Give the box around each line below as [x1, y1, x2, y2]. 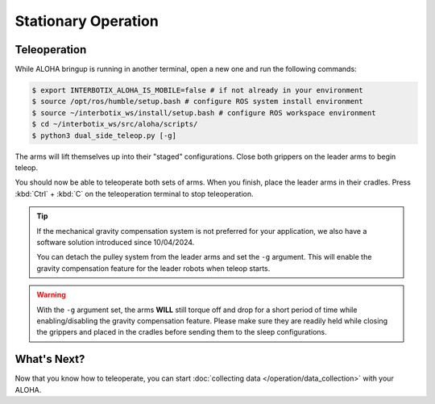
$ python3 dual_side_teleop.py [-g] [31, 131, 177, 140]
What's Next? [14, 352, 85, 366]
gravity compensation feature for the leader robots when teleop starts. [36, 263, 271, 273]
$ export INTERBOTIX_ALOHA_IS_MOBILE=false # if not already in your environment [31, 85, 364, 95]
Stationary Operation [14, 12, 159, 30]
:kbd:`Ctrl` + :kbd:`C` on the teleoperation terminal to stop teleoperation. [14, 189, 254, 198]
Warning [36, 290, 66, 300]
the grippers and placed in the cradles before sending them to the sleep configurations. [36, 327, 328, 337]
